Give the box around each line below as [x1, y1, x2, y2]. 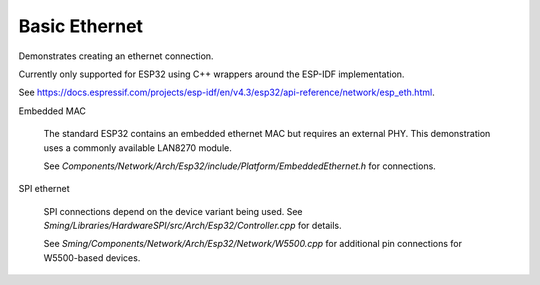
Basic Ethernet [18, 15, 144, 37]
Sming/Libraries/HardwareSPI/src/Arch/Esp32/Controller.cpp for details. [43, 220, 342, 232]
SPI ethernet [18, 183, 70, 195]
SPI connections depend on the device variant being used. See [43, 205, 304, 217]
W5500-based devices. [43, 251, 141, 264]
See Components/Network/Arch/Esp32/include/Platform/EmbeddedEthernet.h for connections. [43, 160, 437, 172]
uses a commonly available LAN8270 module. [43, 141, 232, 154]
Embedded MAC [18, 105, 87, 117]
